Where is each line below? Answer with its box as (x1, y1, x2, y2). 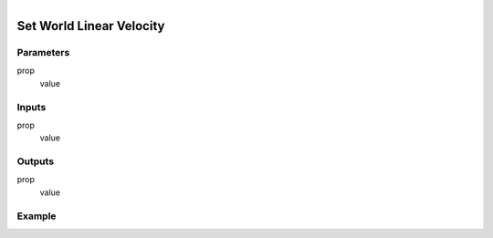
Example (16, 210, 57, 222)
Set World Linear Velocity (16, 18, 165, 34)
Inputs (16, 100, 47, 113)
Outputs (16, 155, 55, 168)
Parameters (16, 46, 70, 58)
